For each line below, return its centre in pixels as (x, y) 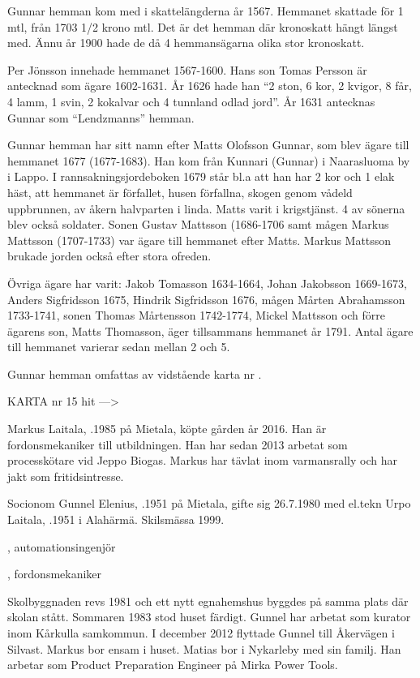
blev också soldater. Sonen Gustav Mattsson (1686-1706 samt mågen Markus (198, 224)
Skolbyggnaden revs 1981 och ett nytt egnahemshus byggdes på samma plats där (208, 601)
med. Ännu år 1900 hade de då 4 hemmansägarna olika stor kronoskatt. (186, 43)
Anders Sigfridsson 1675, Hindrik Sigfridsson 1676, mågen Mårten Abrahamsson (206, 299)
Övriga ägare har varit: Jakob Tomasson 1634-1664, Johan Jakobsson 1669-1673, (207, 283)
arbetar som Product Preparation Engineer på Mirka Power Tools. (173, 665)
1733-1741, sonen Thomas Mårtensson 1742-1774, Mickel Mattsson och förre (197, 315)
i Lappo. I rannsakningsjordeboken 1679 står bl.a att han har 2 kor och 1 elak (201, 176)
